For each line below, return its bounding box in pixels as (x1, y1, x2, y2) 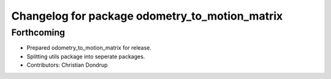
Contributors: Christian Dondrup (26, 61, 108, 69)
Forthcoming (11, 27, 66, 38)
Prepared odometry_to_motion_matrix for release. (26, 44, 152, 51)
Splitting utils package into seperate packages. (26, 53, 145, 60)
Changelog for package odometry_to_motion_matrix (11, 9, 283, 23)
